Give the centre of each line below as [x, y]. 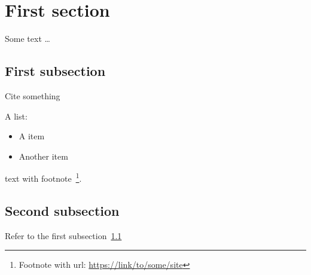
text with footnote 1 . [43, 177]
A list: [16, 116]
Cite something [33, 95]
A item [32, 136]
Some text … [28, 39]
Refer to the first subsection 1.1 [63, 235]
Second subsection [62, 210]
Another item [43, 156]
